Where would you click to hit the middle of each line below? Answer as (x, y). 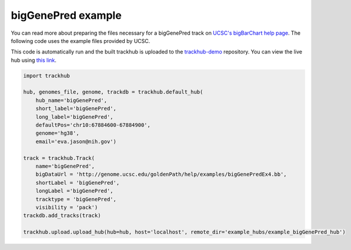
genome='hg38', (57, 133)
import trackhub (47, 76)
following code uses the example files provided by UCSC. (81, 41)
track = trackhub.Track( (59, 158)
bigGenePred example (66, 15)
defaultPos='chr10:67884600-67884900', (93, 125)
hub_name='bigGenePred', (71, 100)
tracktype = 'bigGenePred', (76, 199)
